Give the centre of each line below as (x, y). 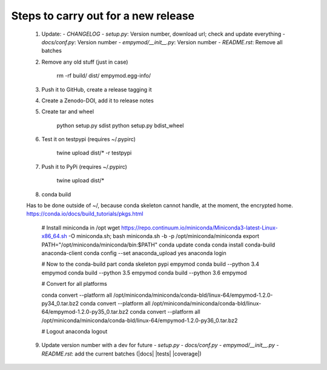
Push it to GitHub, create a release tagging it (97, 89)
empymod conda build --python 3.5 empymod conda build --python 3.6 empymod (144, 273)
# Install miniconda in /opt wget (81, 228)
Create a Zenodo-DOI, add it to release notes (97, 101)
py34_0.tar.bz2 (60, 303)
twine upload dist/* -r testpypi (94, 153)
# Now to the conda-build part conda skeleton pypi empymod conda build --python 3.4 (150, 264)
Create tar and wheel (68, 111)
